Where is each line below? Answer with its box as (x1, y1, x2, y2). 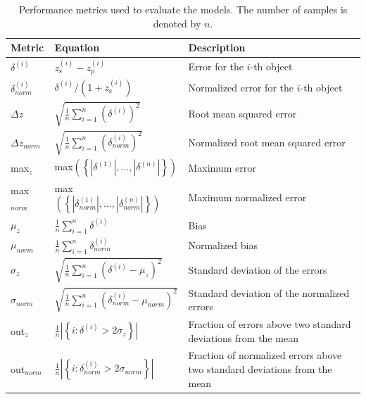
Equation (54, 40, 100, 55)
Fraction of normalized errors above (188, 348, 342, 362)
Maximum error (188, 160, 256, 175)
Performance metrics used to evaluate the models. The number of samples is (18, 2, 348, 16)
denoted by (153, 15, 201, 30)
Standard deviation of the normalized (188, 285, 350, 300)
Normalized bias (188, 237, 258, 252)
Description (188, 40, 246, 55)
